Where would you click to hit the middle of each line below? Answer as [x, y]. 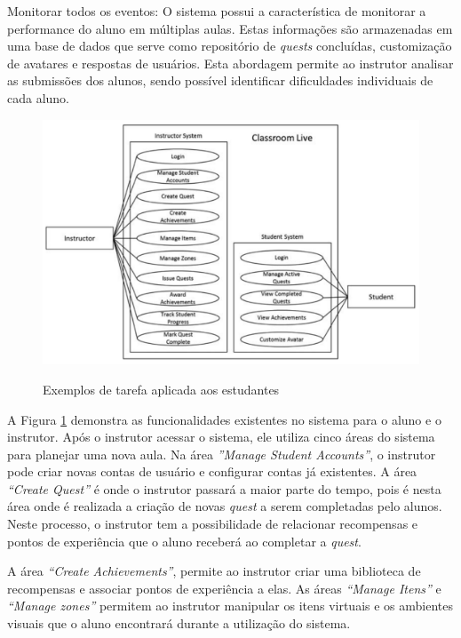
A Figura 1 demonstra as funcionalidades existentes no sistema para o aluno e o [224, 419]
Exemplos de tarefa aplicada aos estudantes [161, 389]
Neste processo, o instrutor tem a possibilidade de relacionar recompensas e [213, 524]
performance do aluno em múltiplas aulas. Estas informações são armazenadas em [230, 28]
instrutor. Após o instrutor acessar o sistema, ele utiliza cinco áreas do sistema [221, 437]
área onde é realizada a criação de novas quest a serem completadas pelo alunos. [225, 506]
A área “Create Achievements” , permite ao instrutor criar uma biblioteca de [214, 571]
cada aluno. [39, 97]
